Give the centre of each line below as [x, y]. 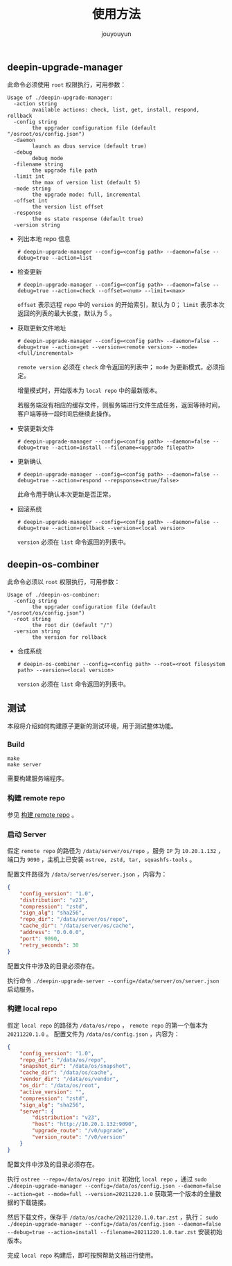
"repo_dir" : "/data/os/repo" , [63, 1060]
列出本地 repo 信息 [44, 239]
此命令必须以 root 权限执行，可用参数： [64, 582]
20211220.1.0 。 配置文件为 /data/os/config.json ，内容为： [93, 1034]
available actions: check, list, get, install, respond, [116, 110]
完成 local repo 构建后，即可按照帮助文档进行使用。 [82, 1255]
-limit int [29, 177]
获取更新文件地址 [42, 328]
